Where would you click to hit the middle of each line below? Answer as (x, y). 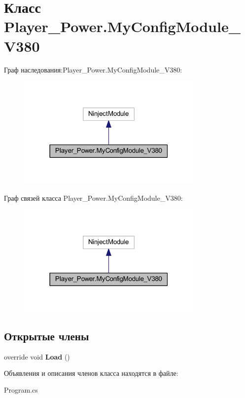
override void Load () (37, 356)
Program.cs (21, 389)
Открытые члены (47, 336)
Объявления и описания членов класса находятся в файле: (91, 373)
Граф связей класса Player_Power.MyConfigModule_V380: (93, 198)
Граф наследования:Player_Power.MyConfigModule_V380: (93, 69)
